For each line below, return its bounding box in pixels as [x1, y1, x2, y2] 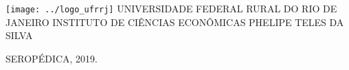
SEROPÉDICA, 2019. [5, 51, 98, 65]
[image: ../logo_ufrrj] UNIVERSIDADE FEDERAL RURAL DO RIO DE [5, 1, 337, 15]
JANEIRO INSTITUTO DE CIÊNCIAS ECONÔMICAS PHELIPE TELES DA [5, 14, 344, 29]
